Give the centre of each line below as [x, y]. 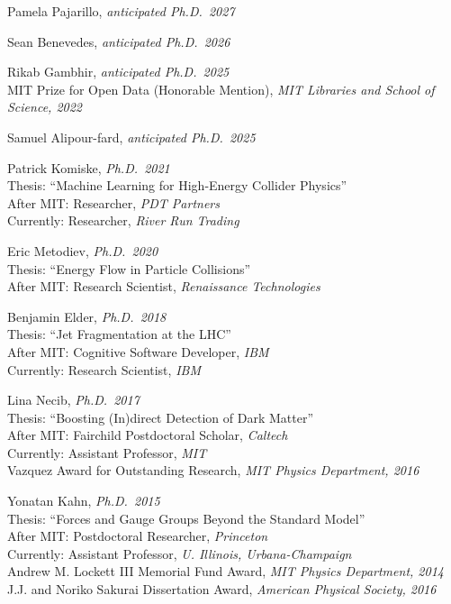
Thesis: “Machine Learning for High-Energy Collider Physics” [177, 185]
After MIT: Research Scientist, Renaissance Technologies [164, 286]
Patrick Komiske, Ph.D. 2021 [89, 167]
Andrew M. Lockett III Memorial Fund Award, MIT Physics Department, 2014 [225, 571]
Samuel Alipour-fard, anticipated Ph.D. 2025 [131, 137]
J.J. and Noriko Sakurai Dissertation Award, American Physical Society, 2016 [222, 589]
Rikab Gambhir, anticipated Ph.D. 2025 [118, 72]
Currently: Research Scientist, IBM [104, 369]
